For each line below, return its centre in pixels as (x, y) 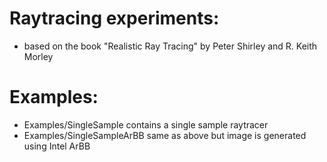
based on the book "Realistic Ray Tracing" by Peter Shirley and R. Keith (170, 46)
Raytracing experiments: (114, 18)
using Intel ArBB (57, 146)
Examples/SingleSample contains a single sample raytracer (146, 124)
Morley (38, 56)
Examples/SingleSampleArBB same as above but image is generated (165, 135)
